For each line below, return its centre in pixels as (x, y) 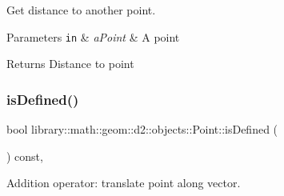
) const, (25, 156)
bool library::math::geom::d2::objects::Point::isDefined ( (142, 129)
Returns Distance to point (70, 64)
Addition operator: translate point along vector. (124, 183)
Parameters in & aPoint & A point (93, 36)
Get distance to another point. (81, 10)
